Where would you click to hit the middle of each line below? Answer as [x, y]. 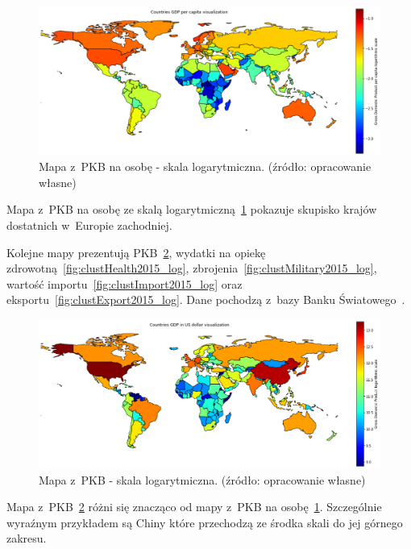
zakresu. [27, 538]
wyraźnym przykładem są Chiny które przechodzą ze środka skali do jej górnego [205, 522]
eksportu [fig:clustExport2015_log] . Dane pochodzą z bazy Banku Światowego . [206, 299]
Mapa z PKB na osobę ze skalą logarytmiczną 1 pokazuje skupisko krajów [192, 209]
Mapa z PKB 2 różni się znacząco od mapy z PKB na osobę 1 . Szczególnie [194, 507]
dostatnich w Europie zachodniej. [89, 225]
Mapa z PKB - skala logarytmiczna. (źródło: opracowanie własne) [202, 479]
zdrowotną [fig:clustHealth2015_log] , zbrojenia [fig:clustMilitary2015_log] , [192, 268]
